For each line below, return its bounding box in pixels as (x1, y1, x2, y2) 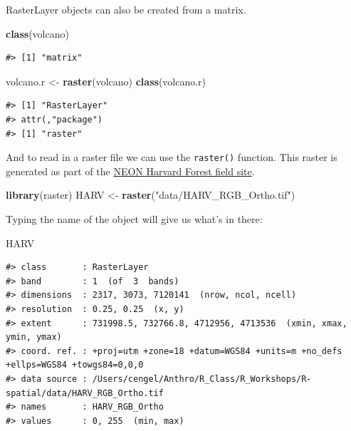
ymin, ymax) (6, 332, 62, 343)
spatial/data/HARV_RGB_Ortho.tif (6, 388, 164, 398)
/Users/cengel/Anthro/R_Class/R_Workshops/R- (92, 373, 312, 384)
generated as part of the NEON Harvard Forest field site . (6, 163, 255, 178)
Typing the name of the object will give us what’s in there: (6, 212, 263, 226)
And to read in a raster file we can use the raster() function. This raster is (6, 150, 337, 165)
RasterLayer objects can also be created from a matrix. (6, 2, 246, 16)
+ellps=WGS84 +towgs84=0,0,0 (6, 360, 144, 370)
